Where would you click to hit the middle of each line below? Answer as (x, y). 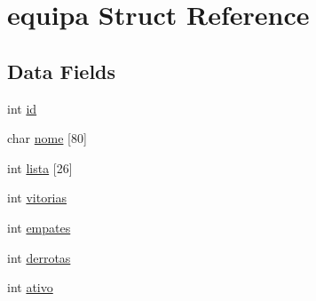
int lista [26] (40, 167)
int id (22, 108)
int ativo (30, 287)
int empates (39, 227)
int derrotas (39, 257)
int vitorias (37, 198)
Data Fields (62, 71)
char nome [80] (47, 138)
